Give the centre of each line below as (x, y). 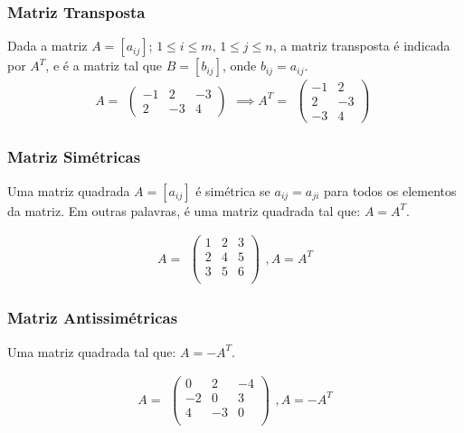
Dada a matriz (47, 46)
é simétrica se (233, 190)
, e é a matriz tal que (104, 66)
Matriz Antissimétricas (93, 318)
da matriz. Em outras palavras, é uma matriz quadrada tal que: (184, 210)
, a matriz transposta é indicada (361, 46)
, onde (239, 66)
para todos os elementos (390, 190)
